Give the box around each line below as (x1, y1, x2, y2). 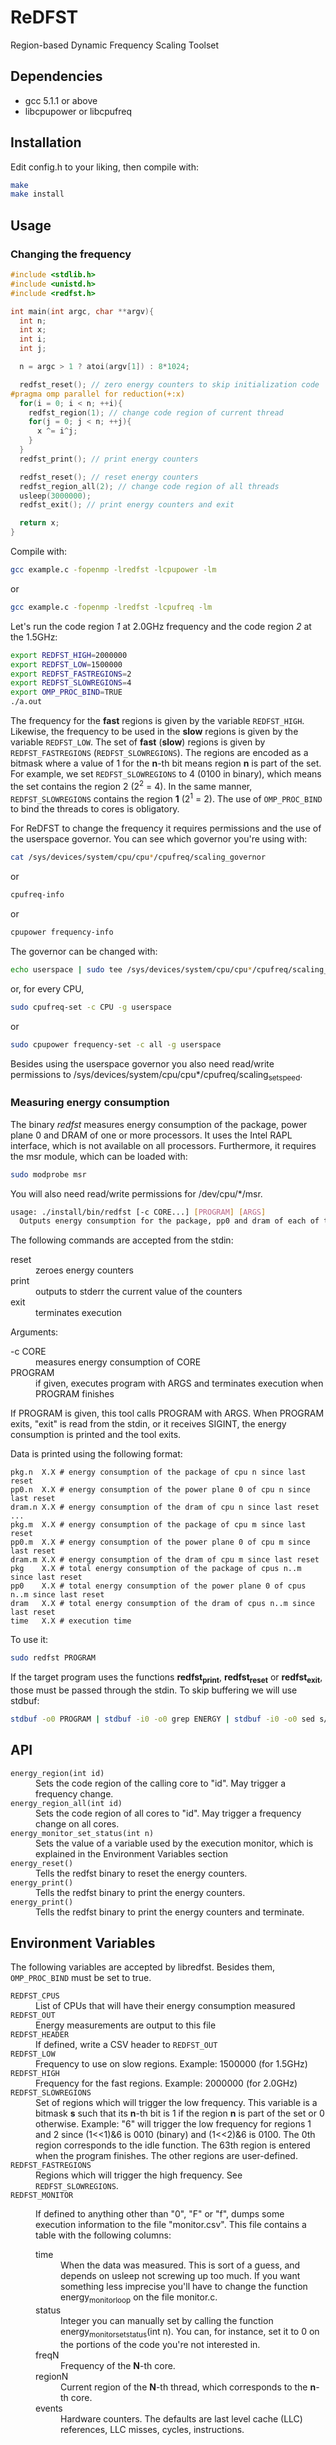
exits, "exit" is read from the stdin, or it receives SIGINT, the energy (10, 1418, 287, 1430)
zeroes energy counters (35, 1264, 134, 1276)
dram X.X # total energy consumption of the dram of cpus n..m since (10, 1599, 315, 1609)
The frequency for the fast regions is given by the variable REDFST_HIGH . (10, 715, 305, 726)
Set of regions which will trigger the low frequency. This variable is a (35, 2097, 318, 2109)
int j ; (19, 344, 47, 354)
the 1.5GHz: (10, 631, 58, 643)
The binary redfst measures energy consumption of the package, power (10, 1118, 308, 1130)
